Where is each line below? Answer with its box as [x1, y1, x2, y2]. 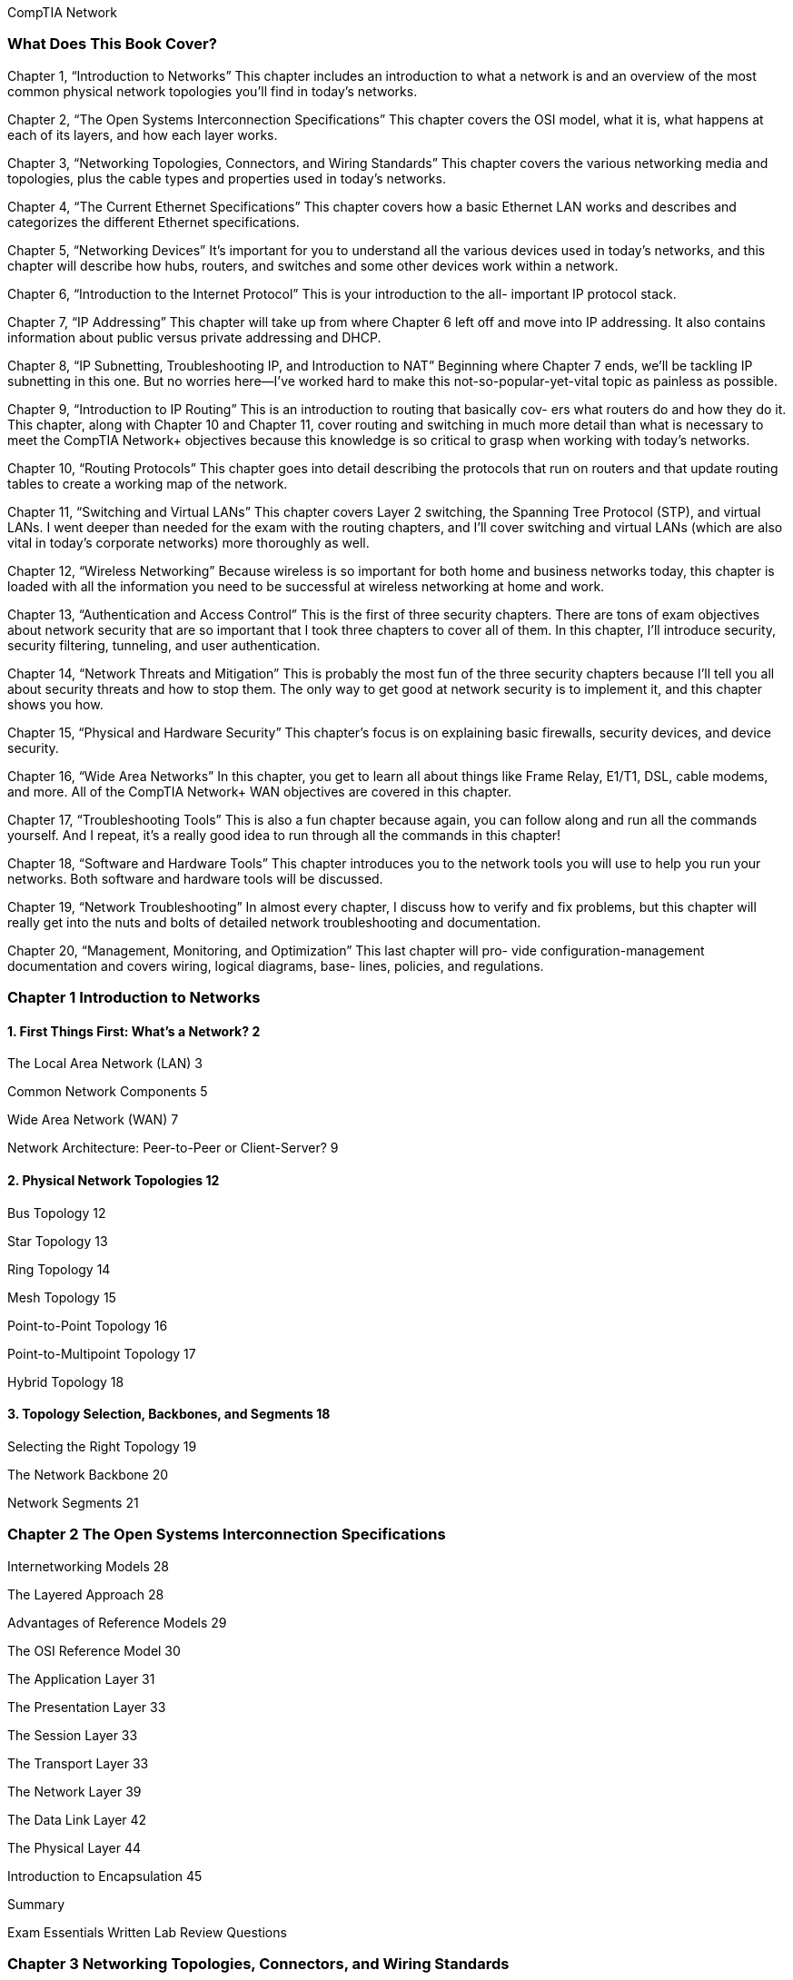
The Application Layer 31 [7, 1670, 155, 1687]
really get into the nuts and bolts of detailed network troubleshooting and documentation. [7, 914, 541, 930]
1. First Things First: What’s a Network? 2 [7, 1023, 261, 1039]
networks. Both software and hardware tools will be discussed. [7, 870, 383, 886]
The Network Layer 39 [7, 1783, 142, 1799]
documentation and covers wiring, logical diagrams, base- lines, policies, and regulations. [7, 957, 544, 974]
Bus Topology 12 [7, 1204, 106, 1221]
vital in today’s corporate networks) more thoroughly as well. [7, 534, 370, 550]
